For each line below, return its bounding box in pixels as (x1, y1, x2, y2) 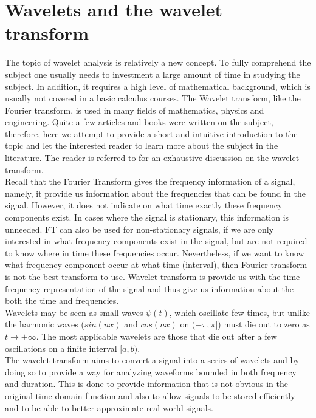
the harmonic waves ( (5, 318, 84, 331)
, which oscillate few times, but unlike (169, 306, 310, 318)
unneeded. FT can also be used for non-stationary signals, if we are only (5, 222, 274, 235)
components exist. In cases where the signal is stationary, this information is (5, 211, 289, 224)
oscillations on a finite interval (5, 341, 117, 354)
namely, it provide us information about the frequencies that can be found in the (5, 187, 306, 199)
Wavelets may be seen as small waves (5, 306, 143, 318)
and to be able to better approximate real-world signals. (5, 401, 213, 414)
